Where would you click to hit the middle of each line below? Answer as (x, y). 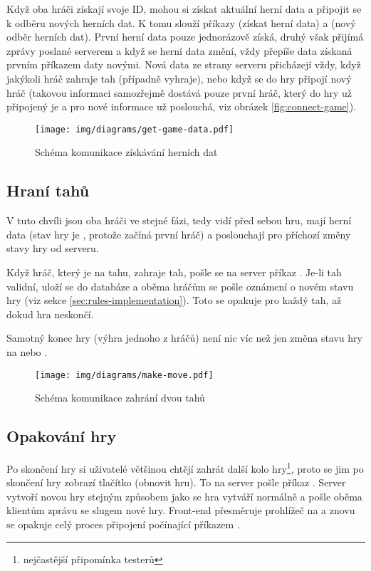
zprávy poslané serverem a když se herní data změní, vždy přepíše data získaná (179, 50)
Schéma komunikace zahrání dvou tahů (120, 398)
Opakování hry (62, 436)
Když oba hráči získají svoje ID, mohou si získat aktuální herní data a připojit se (184, 9)
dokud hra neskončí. (50, 314)
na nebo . (27, 351)
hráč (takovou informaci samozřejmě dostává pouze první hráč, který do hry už (179, 92)
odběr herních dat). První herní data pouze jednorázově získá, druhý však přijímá (185, 37)
